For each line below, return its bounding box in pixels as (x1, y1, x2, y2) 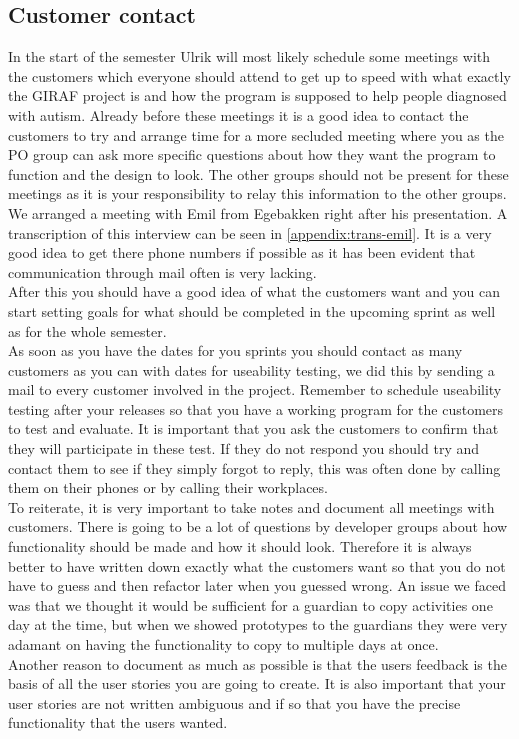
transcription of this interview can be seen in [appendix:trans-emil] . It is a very (8, 222, 492, 243)
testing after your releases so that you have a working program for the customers (8, 398, 504, 419)
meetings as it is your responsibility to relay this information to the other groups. (8, 183, 507, 204)
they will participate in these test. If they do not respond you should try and (8, 438, 480, 459)
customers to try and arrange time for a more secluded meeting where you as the (8, 124, 504, 145)
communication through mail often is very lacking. (8, 261, 317, 282)
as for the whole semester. (8, 320, 167, 341)
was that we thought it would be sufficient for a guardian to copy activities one (8, 594, 493, 615)
